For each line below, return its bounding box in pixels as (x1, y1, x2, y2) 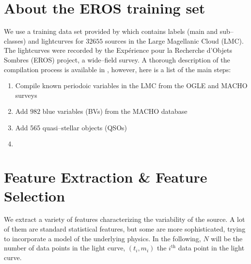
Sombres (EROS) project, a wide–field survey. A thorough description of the (4, 54, 230, 64)
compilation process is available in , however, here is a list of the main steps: (4, 64, 231, 74)
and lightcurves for (28, 35, 84, 46)
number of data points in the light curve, (4, 243, 125, 253)
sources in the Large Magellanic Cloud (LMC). (105, 35, 244, 46)
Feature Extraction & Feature (4, 167, 207, 187)
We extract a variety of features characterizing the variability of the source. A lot (4, 214, 245, 224)
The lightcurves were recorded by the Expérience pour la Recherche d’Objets (4, 45, 232, 55)
